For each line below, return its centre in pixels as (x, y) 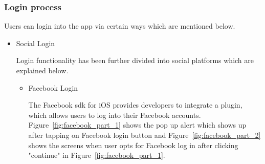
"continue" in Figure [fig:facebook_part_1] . (97, 155)
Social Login (36, 43)
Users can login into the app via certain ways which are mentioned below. (120, 26)
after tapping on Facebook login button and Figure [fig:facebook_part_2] (145, 135)
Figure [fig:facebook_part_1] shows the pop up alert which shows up (137, 125)
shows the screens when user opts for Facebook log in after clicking (133, 145)
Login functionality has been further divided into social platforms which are (135, 60)
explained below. (42, 70)
